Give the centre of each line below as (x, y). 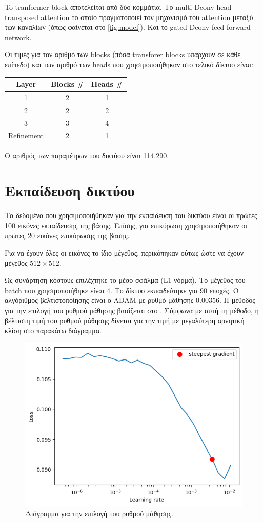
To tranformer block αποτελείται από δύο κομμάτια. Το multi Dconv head (118, 7)
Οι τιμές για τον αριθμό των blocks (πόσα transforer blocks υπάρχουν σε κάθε (123, 54)
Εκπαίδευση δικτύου (70, 191)
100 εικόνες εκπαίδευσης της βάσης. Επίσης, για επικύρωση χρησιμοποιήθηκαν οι (126, 225)
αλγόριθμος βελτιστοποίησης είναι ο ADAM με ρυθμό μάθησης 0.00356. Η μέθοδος (130, 300)
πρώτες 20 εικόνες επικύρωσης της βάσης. (67, 235)
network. (18, 37)
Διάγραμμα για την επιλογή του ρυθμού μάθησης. (99, 514)
